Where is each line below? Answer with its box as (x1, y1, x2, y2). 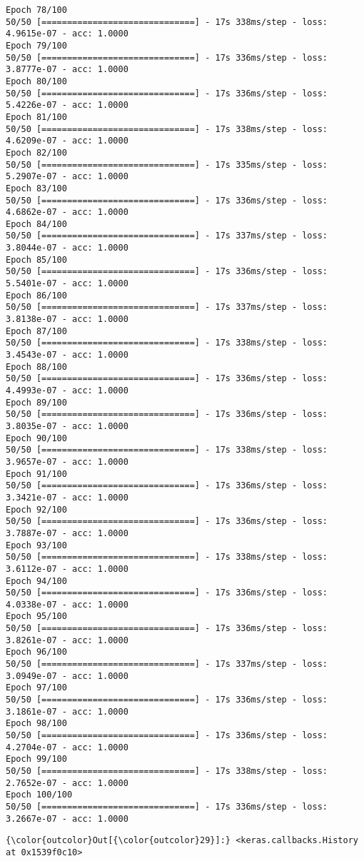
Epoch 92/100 (6, 504, 67, 515)
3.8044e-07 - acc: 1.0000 (6, 243, 128, 253)
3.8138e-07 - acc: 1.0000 (6, 314, 128, 325)
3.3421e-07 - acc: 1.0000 (6, 492, 128, 503)
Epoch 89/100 (6, 397, 67, 408)
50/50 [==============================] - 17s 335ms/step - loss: (6, 159, 328, 170)
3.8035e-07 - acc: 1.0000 (6, 421, 128, 431)
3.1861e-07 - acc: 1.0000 (6, 706, 128, 717)
